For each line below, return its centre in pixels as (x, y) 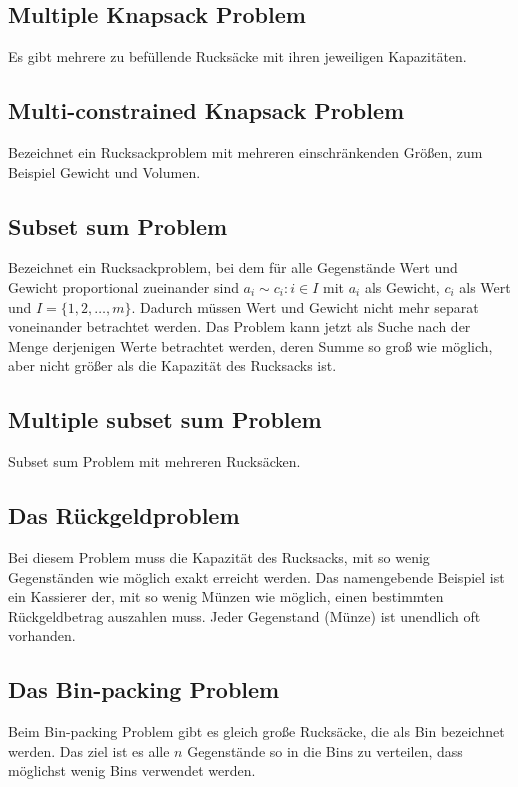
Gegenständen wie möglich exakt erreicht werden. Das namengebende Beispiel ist (256, 576)
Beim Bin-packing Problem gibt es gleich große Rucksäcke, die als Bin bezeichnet (256, 731)
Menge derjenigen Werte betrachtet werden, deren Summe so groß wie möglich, (250, 345)
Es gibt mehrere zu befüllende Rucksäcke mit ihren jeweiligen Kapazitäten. (237, 56)
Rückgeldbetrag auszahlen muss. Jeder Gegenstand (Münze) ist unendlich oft (244, 615)
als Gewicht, (402, 286)
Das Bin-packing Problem (144, 689)
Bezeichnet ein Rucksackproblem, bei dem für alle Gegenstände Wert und (233, 267)
